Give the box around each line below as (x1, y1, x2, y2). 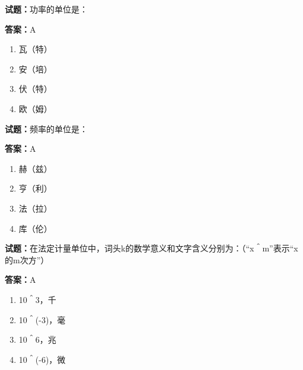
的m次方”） (5, 253, 49, 266)
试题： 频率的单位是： (5, 122, 88, 135)
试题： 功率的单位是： (5, 3, 88, 15)
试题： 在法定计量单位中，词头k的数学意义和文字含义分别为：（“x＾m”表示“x (5, 242, 298, 254)
